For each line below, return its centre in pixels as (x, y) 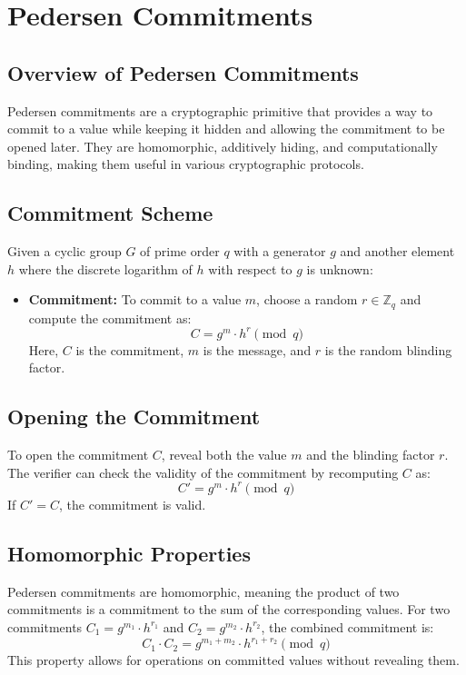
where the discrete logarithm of (105, 268)
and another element (397, 251)
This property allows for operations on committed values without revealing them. (233, 660)
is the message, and (257, 349)
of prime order (180, 251)
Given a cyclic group (64, 251)
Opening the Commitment (134, 417)
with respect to (250, 268)
